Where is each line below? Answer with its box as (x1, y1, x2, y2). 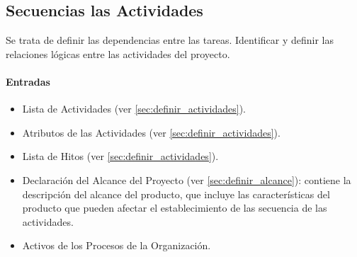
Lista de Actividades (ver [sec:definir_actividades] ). (22, 101, 246, 116)
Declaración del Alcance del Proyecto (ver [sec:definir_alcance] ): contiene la (22, 172, 351, 187)
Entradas (6, 74, 50, 88)
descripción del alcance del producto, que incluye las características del (22, 186, 330, 201)
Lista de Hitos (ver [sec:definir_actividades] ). (22, 149, 219, 164)
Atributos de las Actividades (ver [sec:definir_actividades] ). (22, 125, 280, 139)
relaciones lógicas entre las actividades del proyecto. (6, 46, 230, 61)
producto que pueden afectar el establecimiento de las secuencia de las (22, 200, 327, 215)
